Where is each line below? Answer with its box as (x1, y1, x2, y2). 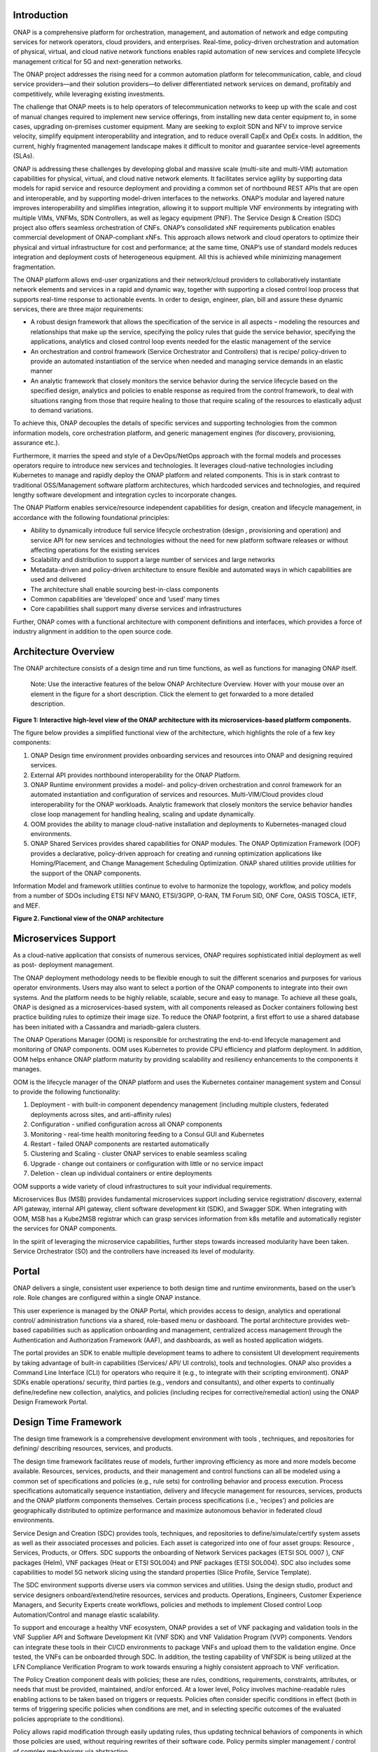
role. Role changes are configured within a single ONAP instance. (13, 1294, 201, 1302)
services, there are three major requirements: (13, 305, 143, 313)
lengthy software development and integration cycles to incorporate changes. (13, 491, 237, 499)
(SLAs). (13, 151, 35, 160)
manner (30, 367, 53, 375)
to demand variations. (30, 406, 94, 414)
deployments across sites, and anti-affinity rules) (30, 1110, 172, 1118)
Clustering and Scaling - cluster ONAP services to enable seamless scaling (30, 1149, 247, 1158)
